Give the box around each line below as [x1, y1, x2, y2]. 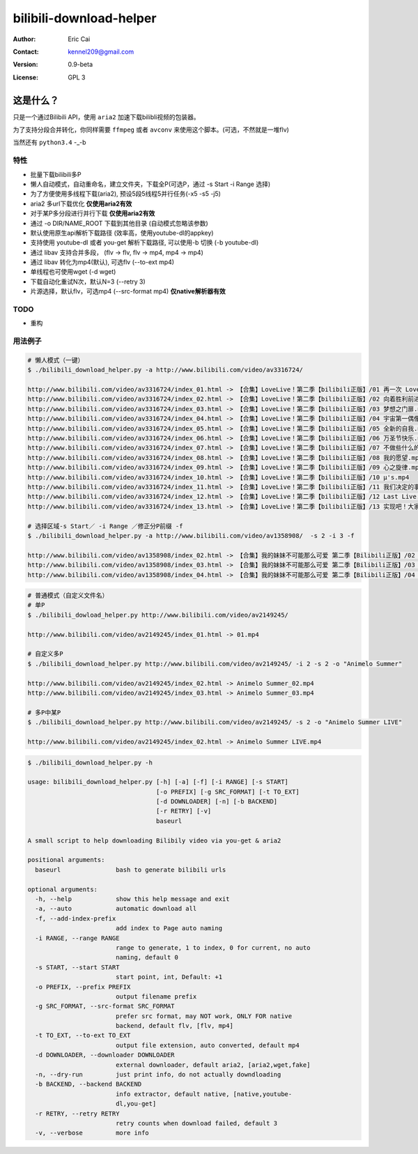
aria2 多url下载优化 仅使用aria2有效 [30, 199, 132, 208]
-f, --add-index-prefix [35, 914, 116, 923]
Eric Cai [68, 35, 91, 43]
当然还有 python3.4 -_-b [13, 138, 86, 146]
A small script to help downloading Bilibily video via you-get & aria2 [27, 836, 281, 845]
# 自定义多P [27, 650, 63, 658]
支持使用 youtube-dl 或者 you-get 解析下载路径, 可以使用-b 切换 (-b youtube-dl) [30, 238, 259, 247]
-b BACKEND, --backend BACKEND [35, 1080, 142, 1088]
